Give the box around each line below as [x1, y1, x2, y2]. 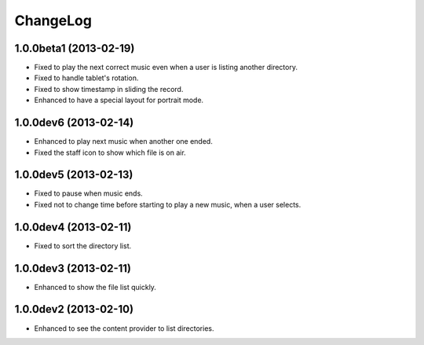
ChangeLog [14, 12, 92, 29]
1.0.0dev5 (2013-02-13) [14, 168, 133, 182]
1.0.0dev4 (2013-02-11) [14, 220, 132, 233]
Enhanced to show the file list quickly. [34, 282, 157, 292]
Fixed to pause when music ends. [34, 189, 143, 198]
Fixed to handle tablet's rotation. [34, 73, 139, 83]
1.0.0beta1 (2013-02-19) [14, 42, 135, 55]
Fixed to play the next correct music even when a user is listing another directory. [34, 63, 298, 72]
